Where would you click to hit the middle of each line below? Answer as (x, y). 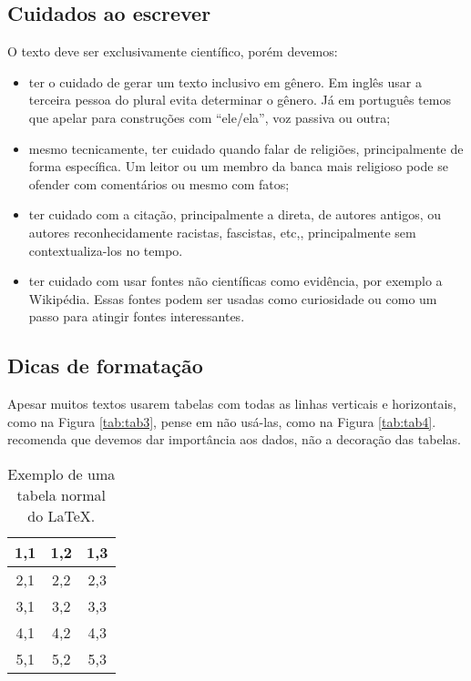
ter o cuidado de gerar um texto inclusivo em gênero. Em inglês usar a (225, 81)
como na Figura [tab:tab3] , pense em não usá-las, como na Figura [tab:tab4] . (222, 421)
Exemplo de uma (61, 473)
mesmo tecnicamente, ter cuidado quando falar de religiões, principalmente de (246, 148)
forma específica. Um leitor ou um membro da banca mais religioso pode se (238, 166)
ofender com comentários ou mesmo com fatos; (159, 183)
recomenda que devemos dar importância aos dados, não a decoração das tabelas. (234, 439)
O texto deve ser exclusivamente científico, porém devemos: (173, 51)
